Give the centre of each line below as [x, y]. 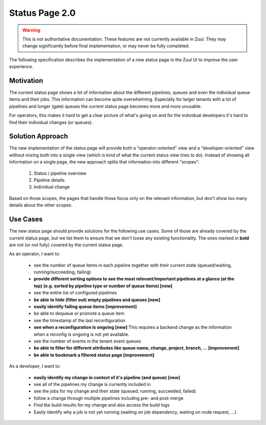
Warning [31, 30]
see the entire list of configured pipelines [75, 293]
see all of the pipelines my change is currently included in [92, 384]
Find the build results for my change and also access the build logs [102, 405]
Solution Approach [39, 136]
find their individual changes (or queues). [51, 122]
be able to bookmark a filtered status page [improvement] [94, 355]
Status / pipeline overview [60, 173]
